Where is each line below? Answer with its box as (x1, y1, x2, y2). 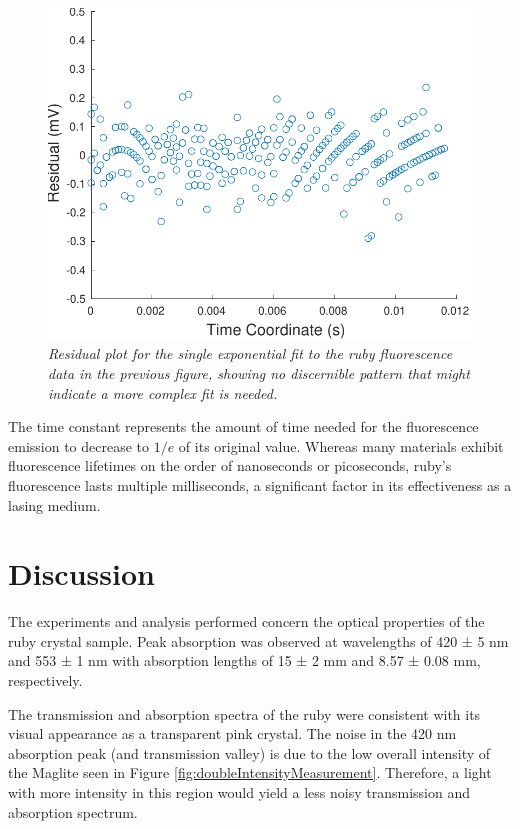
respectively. (8, 670, 83, 690)
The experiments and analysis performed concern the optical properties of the (8, 611, 485, 632)
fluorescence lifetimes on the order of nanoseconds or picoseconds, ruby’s (8, 455, 452, 476)
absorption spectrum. (8, 801, 138, 822)
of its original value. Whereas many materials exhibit (178, 435, 504, 456)
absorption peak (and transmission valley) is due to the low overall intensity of (8, 742, 491, 763)
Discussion (8, 553, 155, 594)
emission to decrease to (8, 435, 150, 456)
